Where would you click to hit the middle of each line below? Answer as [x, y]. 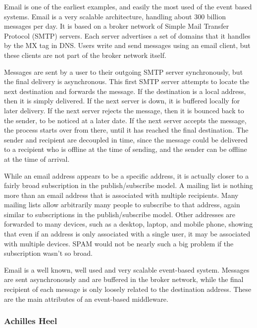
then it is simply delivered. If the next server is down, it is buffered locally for [122, 101]
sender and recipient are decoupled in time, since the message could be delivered [126, 139]
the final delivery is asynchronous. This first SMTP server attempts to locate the [127, 81]
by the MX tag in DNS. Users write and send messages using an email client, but [127, 45]
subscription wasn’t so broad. [48, 253]
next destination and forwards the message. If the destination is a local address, [125, 91]
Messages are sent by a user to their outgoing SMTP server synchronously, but [124, 71]
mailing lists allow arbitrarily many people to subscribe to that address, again [122, 205]
